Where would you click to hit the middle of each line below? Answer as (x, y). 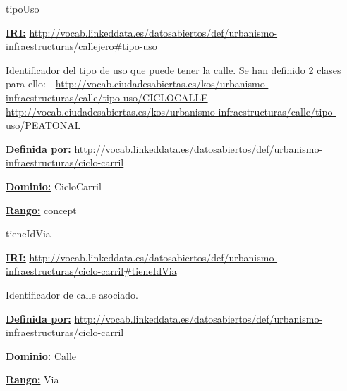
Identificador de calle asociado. (72, 294)
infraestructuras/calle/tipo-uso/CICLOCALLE (107, 97)
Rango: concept (41, 210)
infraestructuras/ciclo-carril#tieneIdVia (91, 271)
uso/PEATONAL (43, 125)
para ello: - (29, 83)
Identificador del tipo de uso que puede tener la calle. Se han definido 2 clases (173, 69)
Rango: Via (32, 379)
